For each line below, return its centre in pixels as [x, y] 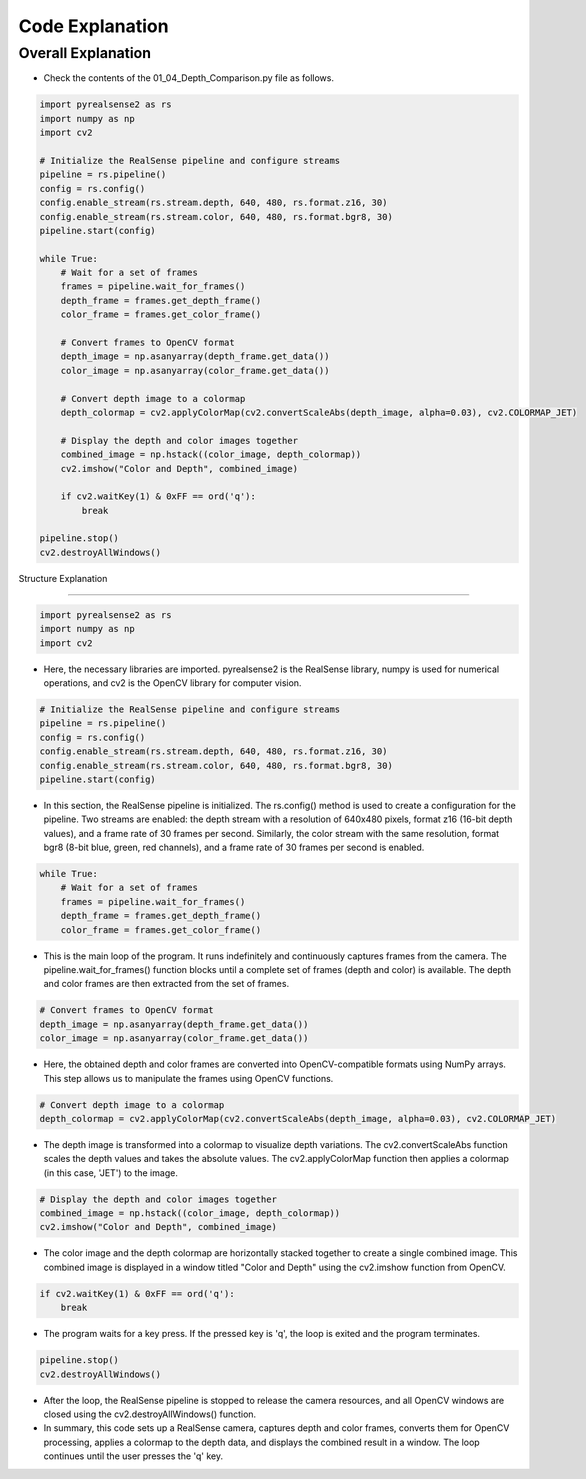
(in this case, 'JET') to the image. [111, 1172]
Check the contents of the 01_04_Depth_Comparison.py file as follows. [189, 78]
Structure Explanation [63, 578]
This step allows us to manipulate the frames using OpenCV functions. [188, 1078]
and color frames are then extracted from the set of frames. [166, 984]
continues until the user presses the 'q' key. [133, 1456]
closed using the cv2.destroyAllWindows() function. [150, 1414]
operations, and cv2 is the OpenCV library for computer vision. [172, 683]
